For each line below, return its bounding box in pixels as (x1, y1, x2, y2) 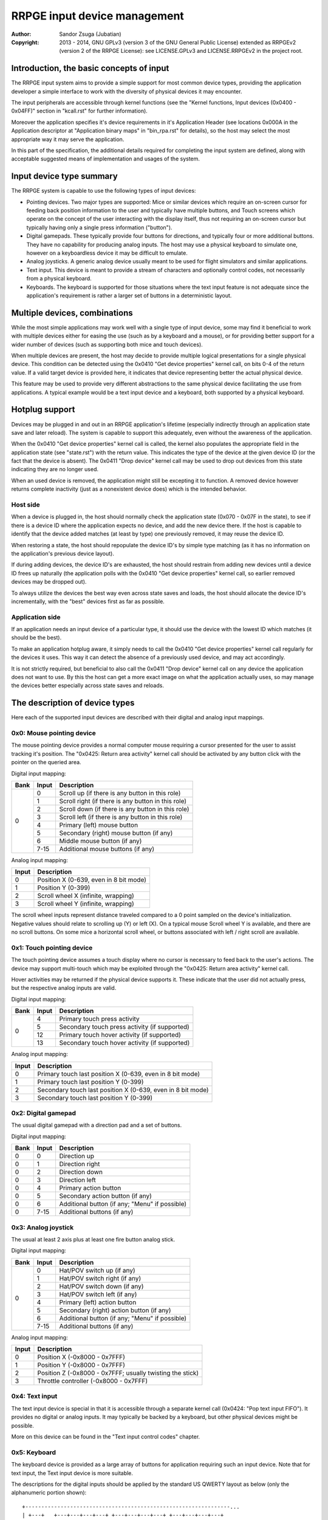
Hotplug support (11, 404, 75, 415)
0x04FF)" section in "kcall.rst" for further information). (11, 107, 148, 115)
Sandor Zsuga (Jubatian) (59, 30, 121, 38)
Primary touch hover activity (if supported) (59, 1031, 182, 1039)
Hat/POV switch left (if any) (59, 1290, 137, 1298)
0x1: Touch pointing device (11, 943, 93, 952)
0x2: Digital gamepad (11, 1109, 76, 1118)
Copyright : (11, 38, 39, 46)
